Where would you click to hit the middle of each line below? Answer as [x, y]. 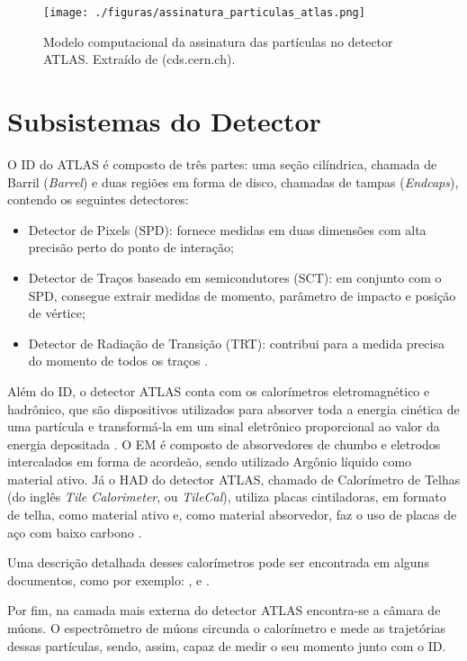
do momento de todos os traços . [118, 361]
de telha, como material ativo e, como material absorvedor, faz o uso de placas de [232, 515]
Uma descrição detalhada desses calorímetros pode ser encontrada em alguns [218, 562]
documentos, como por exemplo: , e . [108, 580]
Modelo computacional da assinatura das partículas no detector [218, 41]
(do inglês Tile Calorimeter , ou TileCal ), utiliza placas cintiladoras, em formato [227, 497]
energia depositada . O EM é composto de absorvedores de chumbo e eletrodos [224, 444]
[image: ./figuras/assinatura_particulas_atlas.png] [204, 13]
